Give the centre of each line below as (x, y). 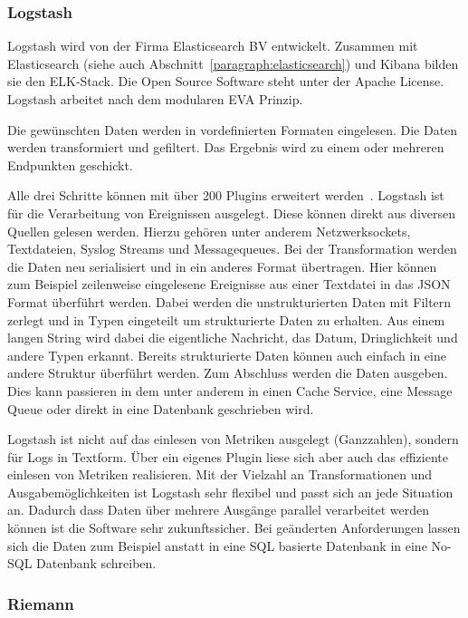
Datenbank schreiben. (96, 563)
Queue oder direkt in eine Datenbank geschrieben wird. (161, 408)
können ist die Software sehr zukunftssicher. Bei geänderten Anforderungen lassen (234, 528)
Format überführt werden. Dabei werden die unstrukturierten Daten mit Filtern (229, 301)
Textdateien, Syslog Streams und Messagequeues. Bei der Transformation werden (232, 249)
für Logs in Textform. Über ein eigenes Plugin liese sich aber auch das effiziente (228, 456)
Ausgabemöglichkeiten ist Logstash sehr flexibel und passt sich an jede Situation (230, 492)
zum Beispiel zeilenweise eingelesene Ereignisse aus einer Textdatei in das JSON (229, 284)
